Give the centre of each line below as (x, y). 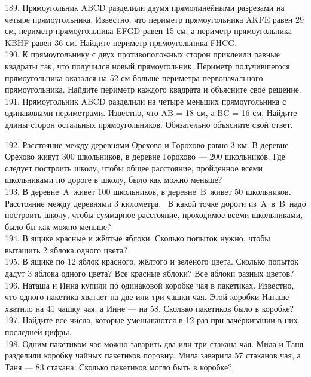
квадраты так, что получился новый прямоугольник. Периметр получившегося (147, 65)
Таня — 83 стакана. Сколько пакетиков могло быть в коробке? (118, 367)
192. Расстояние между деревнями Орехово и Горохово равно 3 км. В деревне (147, 144)
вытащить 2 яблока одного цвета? (66, 249)
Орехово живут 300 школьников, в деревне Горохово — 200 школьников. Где (145, 156)
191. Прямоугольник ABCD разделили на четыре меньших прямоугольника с (146, 101)
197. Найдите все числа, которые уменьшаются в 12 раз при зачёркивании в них (151, 320)
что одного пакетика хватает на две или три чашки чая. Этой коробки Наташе (147, 297)
